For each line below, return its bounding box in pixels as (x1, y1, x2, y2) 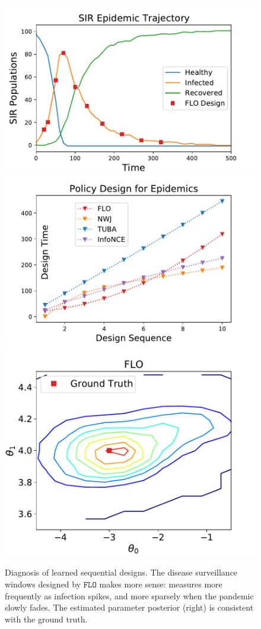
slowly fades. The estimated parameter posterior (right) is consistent (5, 601, 254, 614)
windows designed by (5, 578, 81, 590)
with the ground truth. (5, 612, 88, 625)
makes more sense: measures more (99, 578, 222, 590)
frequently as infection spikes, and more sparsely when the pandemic (5, 589, 254, 602)
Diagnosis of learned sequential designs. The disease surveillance (5, 566, 238, 579)
